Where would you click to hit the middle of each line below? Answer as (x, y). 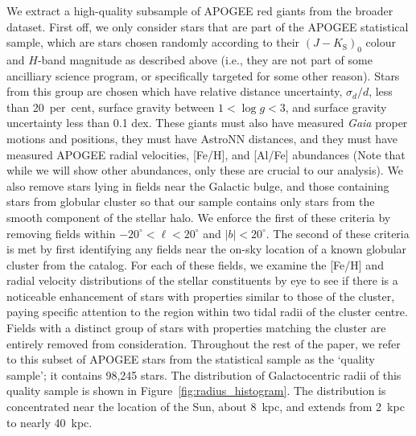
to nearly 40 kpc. (49, 422)
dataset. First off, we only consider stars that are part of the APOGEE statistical (208, 26)
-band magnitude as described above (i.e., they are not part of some (205, 59)
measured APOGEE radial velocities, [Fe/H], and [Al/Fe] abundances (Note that (206, 154)
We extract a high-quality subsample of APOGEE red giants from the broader (200, 10)
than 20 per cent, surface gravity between (111, 107)
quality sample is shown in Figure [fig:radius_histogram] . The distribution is (196, 391)
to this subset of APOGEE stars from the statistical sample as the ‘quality (191, 359)
